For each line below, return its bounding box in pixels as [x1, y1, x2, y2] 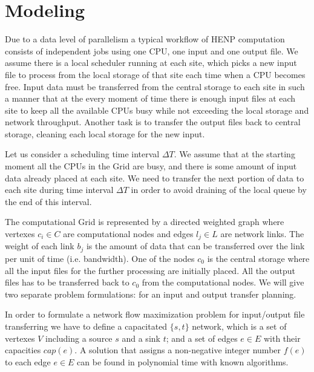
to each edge [5, 355, 51, 368]
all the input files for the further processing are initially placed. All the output [5, 264, 295, 276]
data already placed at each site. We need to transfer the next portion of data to [5, 171, 304, 184]
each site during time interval [5, 183, 114, 196]
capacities [5, 344, 41, 356]
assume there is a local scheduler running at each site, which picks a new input [5, 56, 297, 69]
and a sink [122, 331, 160, 344]
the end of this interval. [5, 195, 92, 207]
